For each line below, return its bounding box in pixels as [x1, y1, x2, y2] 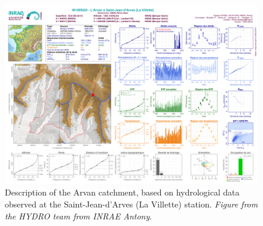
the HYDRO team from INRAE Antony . [5, 209, 152, 222]
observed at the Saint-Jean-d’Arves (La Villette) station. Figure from [5, 197, 258, 210]
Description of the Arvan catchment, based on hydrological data [5, 186, 240, 198]
